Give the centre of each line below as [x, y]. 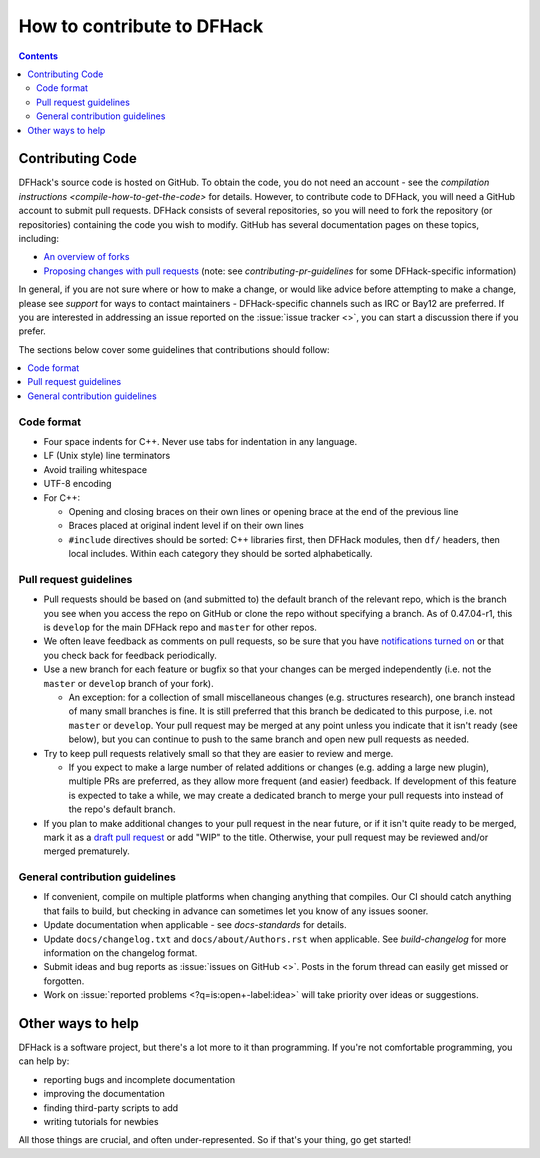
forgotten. [64, 981]
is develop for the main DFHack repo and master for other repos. [180, 627]
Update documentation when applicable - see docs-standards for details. [195, 925]
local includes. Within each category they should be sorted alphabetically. [221, 554]
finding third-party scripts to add [111, 1107]
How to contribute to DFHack [141, 26]
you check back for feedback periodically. [130, 655]
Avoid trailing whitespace [95, 469]
